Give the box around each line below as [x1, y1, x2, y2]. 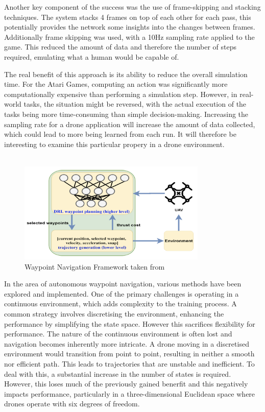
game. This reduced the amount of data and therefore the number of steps [4, 41, 236, 52]
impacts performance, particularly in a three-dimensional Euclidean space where [4, 388, 255, 399]
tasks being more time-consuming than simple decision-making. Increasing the [4, 108, 249, 119]
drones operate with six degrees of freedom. [4, 398, 140, 409]
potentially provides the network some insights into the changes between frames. [4, 21, 255, 32]
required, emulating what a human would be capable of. [4, 51, 179, 62]
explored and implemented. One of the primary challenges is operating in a [4, 288, 239, 299]
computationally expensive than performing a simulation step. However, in [4, 88, 237, 99]
